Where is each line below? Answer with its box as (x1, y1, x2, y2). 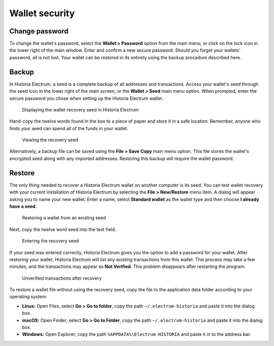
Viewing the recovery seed (22, 137, 79, 143)
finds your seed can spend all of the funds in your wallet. (9, 125, 129, 131)
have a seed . (9, 203, 37, 209)
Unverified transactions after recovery (22, 275, 102, 281)
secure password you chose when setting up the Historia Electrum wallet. (9, 95, 163, 101)
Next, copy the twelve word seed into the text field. (9, 226, 116, 233)
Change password (9, 27, 68, 35)
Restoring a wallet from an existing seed (22, 215, 106, 221)
